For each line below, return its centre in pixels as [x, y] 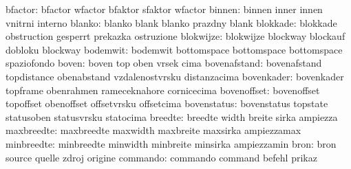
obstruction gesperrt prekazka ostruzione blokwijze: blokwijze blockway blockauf [175, 36]
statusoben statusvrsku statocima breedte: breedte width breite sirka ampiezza [172, 116]
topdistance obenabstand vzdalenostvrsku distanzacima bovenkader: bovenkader [175, 76]
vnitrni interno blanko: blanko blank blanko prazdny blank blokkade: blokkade [171, 22]
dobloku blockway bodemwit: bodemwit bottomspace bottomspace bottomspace [174, 49]
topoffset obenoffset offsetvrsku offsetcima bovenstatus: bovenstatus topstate [167, 103]
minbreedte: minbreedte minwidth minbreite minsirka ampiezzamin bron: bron [171, 143]
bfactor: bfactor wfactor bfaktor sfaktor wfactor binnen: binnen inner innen [164, 9]
